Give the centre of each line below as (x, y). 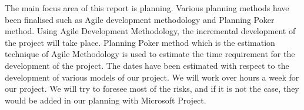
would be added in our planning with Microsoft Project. (106, 100)
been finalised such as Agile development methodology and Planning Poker (140, 19)
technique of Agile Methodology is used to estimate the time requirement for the (150, 54)
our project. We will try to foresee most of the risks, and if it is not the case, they (152, 89)
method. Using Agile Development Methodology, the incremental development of (150, 31)
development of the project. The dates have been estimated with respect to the (147, 65)
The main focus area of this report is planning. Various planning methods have (147, 8)
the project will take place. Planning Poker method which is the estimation (140, 42)
